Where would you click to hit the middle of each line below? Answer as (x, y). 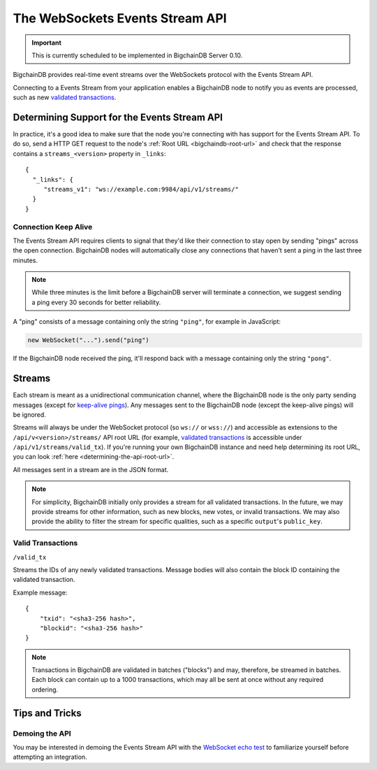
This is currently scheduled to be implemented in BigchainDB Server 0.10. (137, 55)
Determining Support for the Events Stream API (118, 117)
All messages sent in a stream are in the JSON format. (91, 469)
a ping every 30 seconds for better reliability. (96, 302)
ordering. (45, 690)
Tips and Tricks (47, 713)
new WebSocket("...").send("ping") (88, 340)
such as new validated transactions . (65, 97)
